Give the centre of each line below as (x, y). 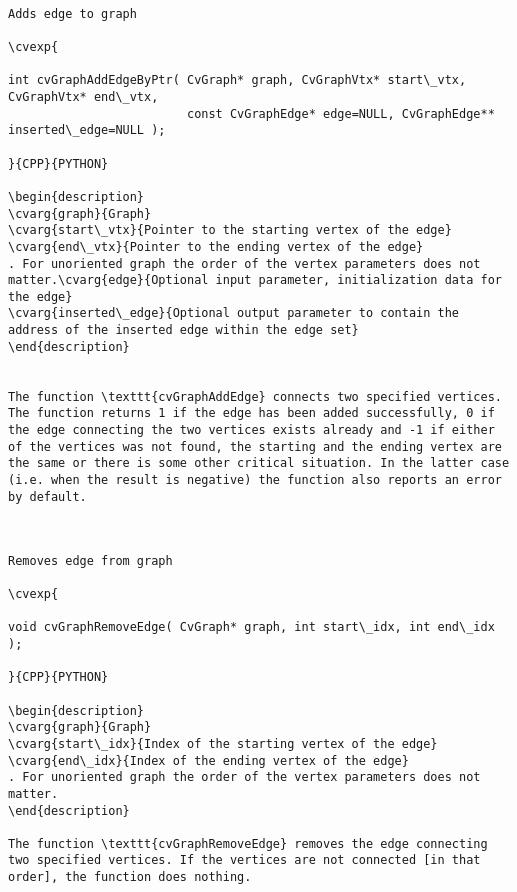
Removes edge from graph (90, 560)
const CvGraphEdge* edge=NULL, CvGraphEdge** (340, 113)
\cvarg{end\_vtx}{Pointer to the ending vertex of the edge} (216, 246)
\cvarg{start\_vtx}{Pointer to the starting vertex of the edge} (230, 230)
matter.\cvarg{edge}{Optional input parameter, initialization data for (255, 280)
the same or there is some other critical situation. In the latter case (259, 463)
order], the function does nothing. (130, 877)
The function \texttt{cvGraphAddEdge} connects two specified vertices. (255, 396)
